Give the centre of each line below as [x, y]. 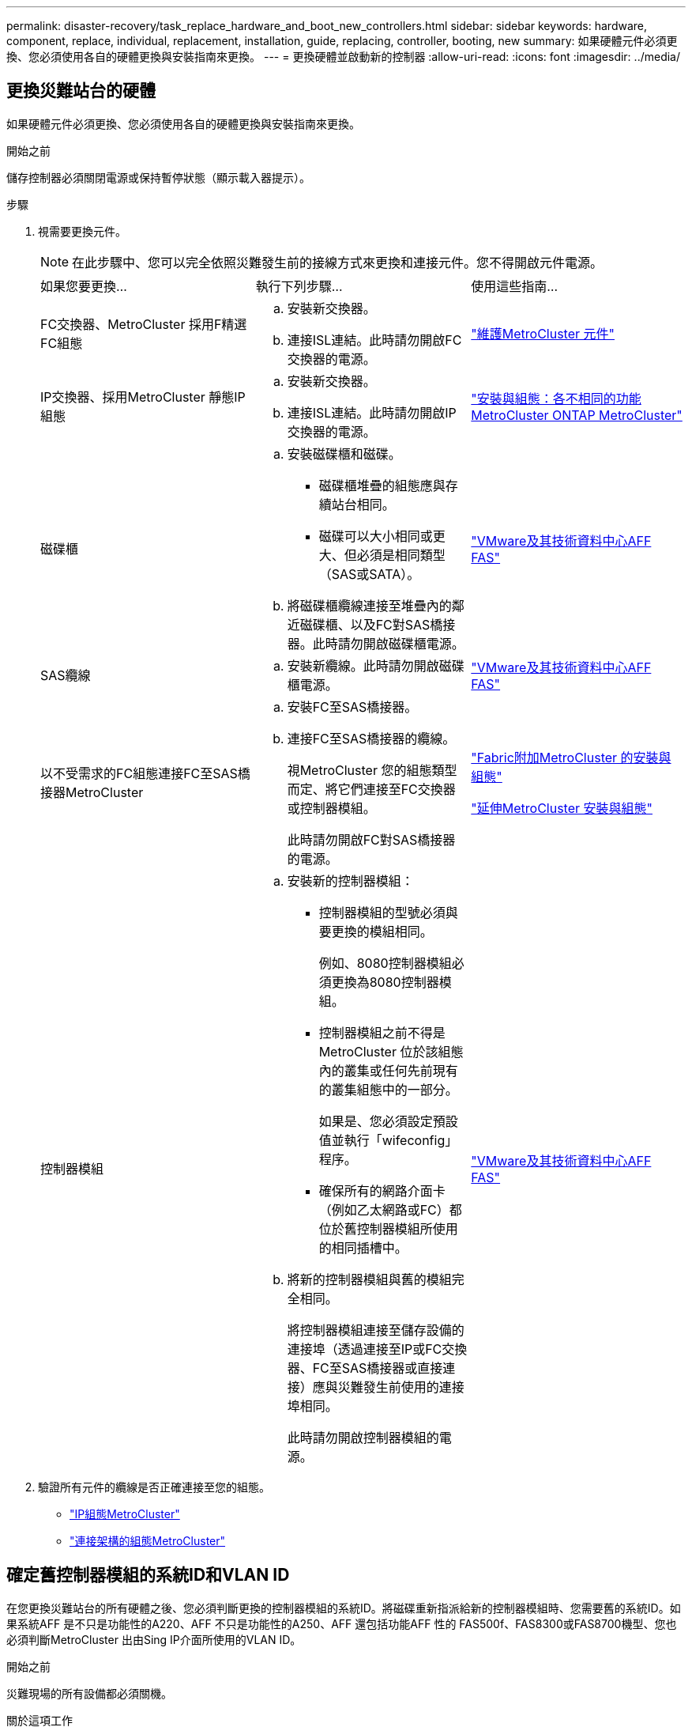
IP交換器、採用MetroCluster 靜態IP [143, 397]
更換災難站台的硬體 [81, 91]
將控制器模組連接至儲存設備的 [376, 1330]
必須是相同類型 [401, 555]
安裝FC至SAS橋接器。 [352, 707]
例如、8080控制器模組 [385, 963]
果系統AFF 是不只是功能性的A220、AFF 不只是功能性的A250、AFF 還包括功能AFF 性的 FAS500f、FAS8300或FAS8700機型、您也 [342, 1623]
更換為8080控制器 [385, 982]
